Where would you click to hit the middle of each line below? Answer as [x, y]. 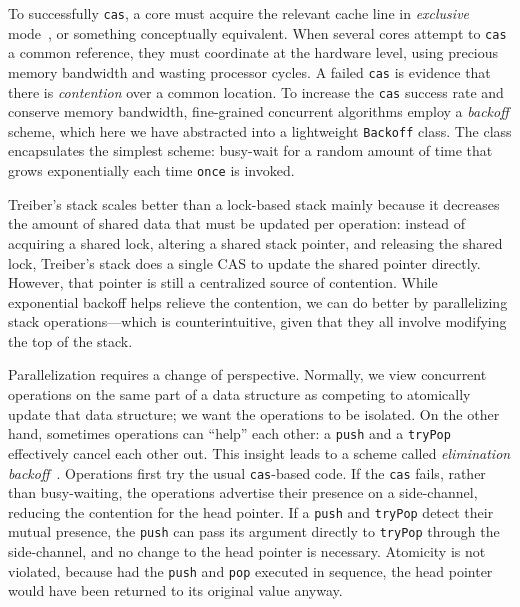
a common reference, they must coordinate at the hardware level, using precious [253, 52]
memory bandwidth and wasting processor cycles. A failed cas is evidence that [249, 71]
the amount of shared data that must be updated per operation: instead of [236, 223]
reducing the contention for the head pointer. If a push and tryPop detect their [251, 511]
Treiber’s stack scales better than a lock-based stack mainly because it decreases [254, 203]
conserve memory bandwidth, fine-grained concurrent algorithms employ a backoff [258, 111]
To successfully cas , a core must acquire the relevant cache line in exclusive [239, 13]
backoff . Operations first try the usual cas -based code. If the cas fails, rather [247, 472]
